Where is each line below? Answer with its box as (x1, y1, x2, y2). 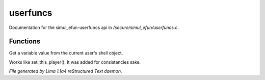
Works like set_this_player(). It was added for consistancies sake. (9, 59, 141, 65)
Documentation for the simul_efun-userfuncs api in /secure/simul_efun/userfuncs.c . (9, 25, 179, 30)
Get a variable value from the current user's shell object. (9, 50, 123, 56)
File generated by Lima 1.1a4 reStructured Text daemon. (9, 68, 122, 74)
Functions (9, 37, 41, 46)
